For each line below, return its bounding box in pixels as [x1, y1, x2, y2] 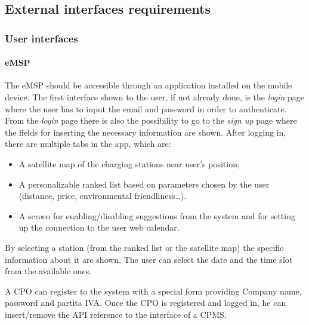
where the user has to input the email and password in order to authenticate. [5, 102, 287, 115]
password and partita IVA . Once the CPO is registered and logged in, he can [5, 296, 286, 309]
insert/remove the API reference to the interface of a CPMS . [5, 308, 227, 320]
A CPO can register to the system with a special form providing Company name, [5, 284, 302, 297]
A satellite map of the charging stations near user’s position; [18, 157, 240, 170]
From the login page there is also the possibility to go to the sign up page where [5, 114, 297, 127]
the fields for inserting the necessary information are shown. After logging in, [5, 125, 286, 138]
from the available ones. [5, 265, 92, 277]
